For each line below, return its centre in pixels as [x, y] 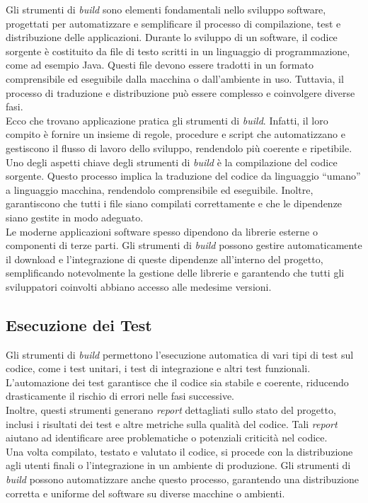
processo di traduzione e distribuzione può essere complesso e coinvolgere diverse [180, 92]
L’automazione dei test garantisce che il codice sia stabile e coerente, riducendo [177, 382]
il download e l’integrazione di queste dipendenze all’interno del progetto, [165, 259]
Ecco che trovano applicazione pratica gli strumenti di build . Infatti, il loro [167, 120]
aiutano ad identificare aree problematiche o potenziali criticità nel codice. [167, 438]
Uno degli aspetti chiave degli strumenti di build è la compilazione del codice [172, 162]
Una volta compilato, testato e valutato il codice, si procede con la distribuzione [179, 451]
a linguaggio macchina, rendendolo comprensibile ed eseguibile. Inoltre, [160, 189]
